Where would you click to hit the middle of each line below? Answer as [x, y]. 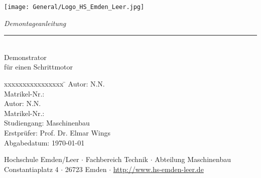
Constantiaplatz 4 [31, 169]
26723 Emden [86, 169]
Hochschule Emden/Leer [42, 159]
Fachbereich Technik [117, 159]
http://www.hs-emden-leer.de [158, 169]
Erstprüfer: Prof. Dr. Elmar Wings [57, 132]
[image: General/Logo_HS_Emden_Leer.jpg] [74, 7]
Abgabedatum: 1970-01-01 [44, 142]
